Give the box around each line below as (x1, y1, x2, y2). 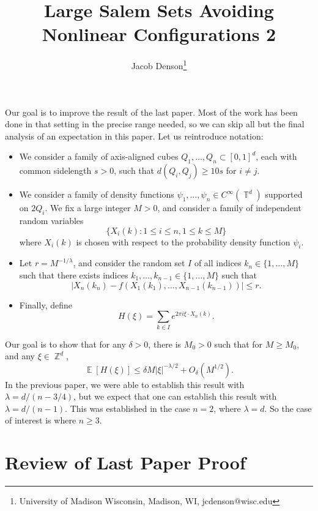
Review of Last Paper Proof (5, 450, 246, 475)
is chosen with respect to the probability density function (76, 235, 290, 248)
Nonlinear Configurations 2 (42, 21, 276, 47)
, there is (148, 337, 182, 350)
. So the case (264, 401, 312, 414)
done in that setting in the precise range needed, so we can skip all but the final (5, 117, 305, 130)
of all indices (194, 256, 242, 269)
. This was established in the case (65, 401, 190, 414)
